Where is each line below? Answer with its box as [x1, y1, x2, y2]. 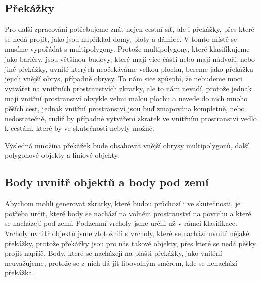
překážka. [5, 267, 34, 278]
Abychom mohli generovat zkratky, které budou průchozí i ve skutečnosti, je [5, 198, 241, 209]
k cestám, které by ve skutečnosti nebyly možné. [5, 123, 154, 133]
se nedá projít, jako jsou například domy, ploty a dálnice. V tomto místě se [5, 33, 237, 44]
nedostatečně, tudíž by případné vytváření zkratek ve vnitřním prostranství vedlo [5, 113, 257, 123]
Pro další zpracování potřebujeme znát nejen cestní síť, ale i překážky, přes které [5, 24, 254, 34]
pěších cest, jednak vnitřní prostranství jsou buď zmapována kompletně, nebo [5, 103, 245, 113]
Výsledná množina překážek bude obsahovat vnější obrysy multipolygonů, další [5, 139, 249, 150]
